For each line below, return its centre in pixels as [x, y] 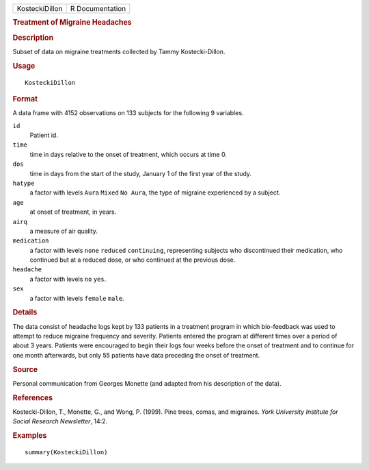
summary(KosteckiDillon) [66, 453]
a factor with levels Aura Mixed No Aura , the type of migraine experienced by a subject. [155, 193]
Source [25, 369]
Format [25, 99]
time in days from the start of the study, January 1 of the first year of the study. [141, 173]
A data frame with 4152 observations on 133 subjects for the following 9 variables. [128, 113]
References [33, 397]
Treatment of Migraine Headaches [72, 23]
